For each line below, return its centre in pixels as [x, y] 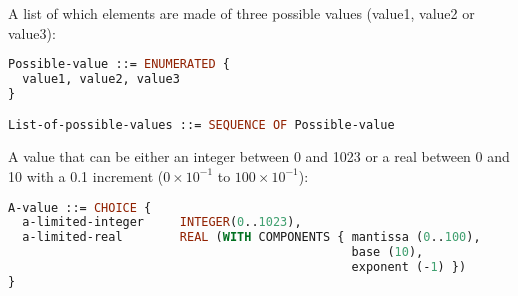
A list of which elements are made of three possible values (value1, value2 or [241, 13]
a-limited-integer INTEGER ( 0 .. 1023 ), [162, 222]
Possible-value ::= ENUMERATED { [119, 64]
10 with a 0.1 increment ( [86, 175]
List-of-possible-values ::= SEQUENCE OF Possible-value [201, 125]
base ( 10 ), [387, 252]
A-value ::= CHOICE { [80, 207]
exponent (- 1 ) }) [409, 267]
